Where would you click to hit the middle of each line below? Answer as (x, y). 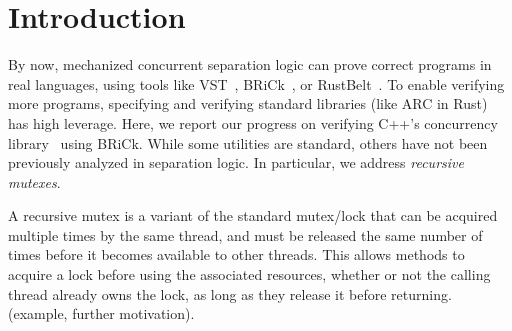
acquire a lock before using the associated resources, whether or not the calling (249, 274)
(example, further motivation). (101, 313)
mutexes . (34, 181)
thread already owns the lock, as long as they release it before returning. (230, 293)
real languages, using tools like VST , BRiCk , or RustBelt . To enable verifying (256, 83)
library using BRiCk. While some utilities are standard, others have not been (248, 142)
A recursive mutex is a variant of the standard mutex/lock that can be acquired (253, 215)
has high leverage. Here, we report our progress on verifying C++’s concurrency (253, 122)
